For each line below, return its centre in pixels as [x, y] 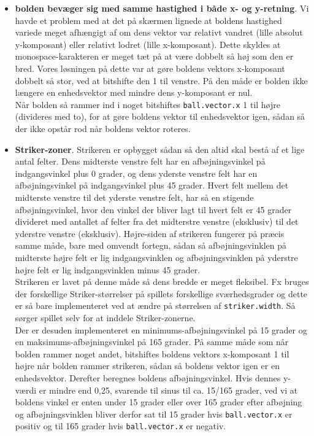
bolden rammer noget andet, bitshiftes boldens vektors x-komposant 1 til [152, 353]
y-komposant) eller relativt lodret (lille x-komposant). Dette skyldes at [148, 44]
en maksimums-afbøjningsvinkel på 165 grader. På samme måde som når [152, 342]
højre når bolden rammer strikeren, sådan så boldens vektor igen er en [147, 366]
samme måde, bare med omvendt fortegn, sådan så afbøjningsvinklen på [151, 245]
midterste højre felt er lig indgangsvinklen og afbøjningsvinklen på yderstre [156, 257]
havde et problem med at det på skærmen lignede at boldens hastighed [148, 20]
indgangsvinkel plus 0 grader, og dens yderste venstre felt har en [136, 173]
